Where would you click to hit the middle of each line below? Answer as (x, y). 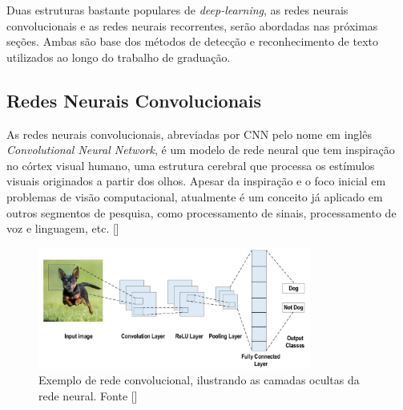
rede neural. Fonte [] (88, 395)
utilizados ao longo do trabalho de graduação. (119, 57)
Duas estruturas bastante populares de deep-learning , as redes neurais (177, 10)
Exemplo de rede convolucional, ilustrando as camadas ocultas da (199, 380)
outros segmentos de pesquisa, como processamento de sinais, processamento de (201, 212)
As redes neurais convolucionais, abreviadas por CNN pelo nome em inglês (189, 134)
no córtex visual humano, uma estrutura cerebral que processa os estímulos (191, 165)
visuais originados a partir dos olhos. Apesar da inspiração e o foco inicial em (196, 181)
